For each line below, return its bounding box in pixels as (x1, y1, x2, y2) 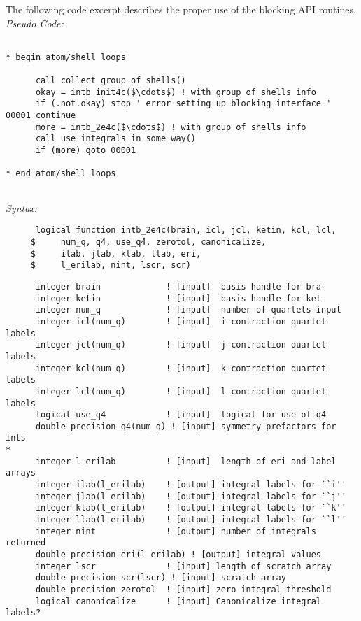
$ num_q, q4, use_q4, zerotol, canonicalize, (30, 236, 267, 247)
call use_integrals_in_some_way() (35, 134, 197, 144)
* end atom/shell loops (6, 169, 116, 179)
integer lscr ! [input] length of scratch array (35, 561, 332, 571)
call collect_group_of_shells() (35, 76, 186, 86)
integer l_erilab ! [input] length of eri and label (35, 456, 337, 466)
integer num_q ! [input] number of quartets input (35, 305, 341, 315)
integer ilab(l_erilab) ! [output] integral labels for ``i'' (35, 480, 346, 490)
